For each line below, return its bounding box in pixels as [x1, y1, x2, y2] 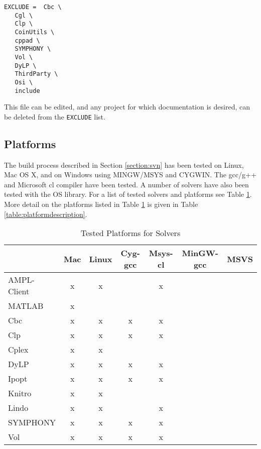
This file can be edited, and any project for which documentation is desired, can [4, 101, 250, 112]
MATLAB [8, 300, 44, 312]
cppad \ [15, 37, 40, 44]
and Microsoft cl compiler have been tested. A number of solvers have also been [4, 179, 249, 189]
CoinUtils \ [15, 28, 55, 36]
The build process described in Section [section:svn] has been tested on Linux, [4, 159, 244, 170]
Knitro [8, 387, 32, 399]
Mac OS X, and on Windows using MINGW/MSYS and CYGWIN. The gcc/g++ [4, 169, 256, 180]
